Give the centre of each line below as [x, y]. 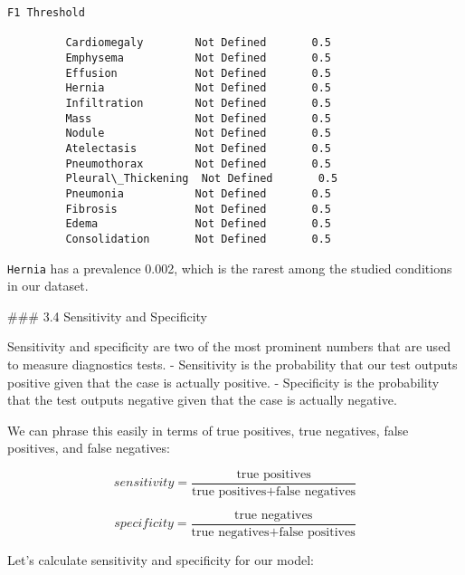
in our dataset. [48, 286]
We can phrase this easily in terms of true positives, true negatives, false [208, 430]
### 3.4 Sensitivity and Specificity [107, 316]
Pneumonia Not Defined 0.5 [198, 193]
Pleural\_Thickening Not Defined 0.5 [202, 179]
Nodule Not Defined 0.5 [198, 134]
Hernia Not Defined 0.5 [198, 88]
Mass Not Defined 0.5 [198, 118]
